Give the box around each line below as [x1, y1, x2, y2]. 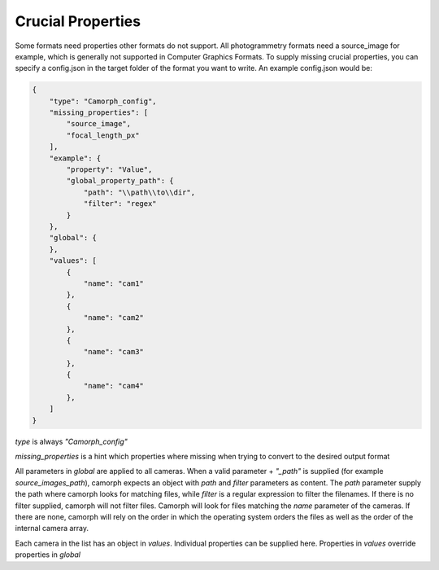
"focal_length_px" [66, 130, 140, 140]
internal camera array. [15, 524, 89, 533]
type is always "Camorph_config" [15, 436, 128, 446]
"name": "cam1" [83, 278, 144, 288]
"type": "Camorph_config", [49, 96, 158, 106]
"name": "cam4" [83, 381, 144, 391]
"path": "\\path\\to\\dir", [83, 187, 195, 197]
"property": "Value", [66, 165, 153, 174]
